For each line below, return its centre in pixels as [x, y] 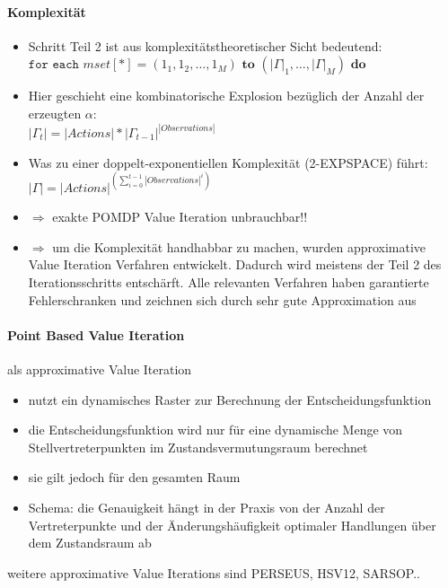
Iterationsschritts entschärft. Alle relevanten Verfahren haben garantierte [228, 282]
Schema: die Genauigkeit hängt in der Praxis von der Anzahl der [206, 508]
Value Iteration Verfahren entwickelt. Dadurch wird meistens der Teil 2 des [235, 264]
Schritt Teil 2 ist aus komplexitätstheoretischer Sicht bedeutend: [205, 45]
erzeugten [55, 113]
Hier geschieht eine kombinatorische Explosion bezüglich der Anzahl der [226, 96]
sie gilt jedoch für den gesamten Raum [134, 477]
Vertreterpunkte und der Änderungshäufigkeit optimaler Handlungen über [232, 525]
